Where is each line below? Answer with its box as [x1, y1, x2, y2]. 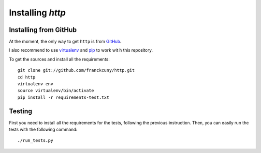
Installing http [9, 7, 66, 18]
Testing [9, 107, 32, 115]
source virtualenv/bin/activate [17, 88, 94, 93]
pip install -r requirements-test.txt [17, 94, 110, 100]
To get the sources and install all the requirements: [9, 56, 110, 62]
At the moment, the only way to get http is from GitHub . [9, 39, 122, 45]
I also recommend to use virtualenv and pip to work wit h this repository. [9, 47, 153, 53]
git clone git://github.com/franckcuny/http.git [17, 68, 135, 73]
